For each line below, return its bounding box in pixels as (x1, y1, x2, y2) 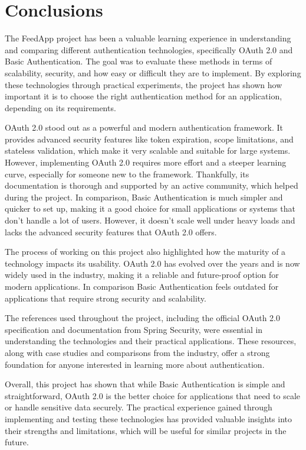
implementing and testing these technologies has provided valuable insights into (5, 412, 292, 425)
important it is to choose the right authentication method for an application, (5, 90, 282, 102)
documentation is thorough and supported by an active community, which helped (5, 179, 298, 192)
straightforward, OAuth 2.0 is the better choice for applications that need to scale (5, 389, 301, 402)
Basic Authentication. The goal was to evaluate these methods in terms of (5, 55, 272, 67)
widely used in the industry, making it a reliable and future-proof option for (5, 268, 279, 281)
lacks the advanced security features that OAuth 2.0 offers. (5, 225, 217, 238)
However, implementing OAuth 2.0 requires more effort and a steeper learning (5, 156, 287, 169)
